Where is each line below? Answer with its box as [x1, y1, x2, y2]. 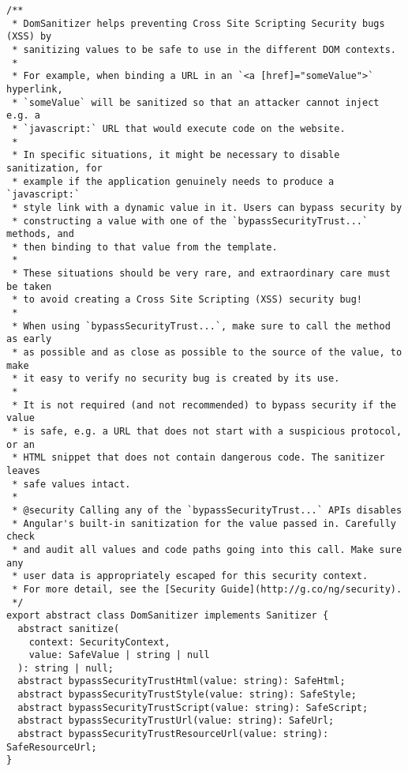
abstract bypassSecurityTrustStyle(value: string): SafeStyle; [17, 689, 357, 701]
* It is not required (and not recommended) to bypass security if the [12, 399, 396, 411]
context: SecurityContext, [28, 636, 170, 648]
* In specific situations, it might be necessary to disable [12, 149, 340, 161]
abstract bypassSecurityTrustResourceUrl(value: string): [17, 728, 329, 740]
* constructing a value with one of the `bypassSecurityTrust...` [12, 215, 369, 227]
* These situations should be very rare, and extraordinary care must [12, 268, 391, 280]
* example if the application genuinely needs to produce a [12, 175, 335, 187]
